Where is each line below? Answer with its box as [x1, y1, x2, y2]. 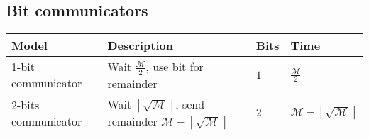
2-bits [11, 96, 40, 113]
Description [107, 37, 173, 54]
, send [175, 95, 205, 112]
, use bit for [145, 58, 204, 75]
